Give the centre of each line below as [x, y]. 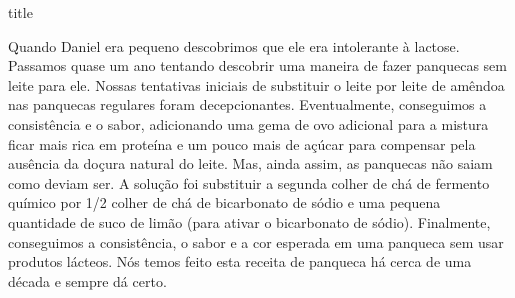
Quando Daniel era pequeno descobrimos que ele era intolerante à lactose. [234, 45]
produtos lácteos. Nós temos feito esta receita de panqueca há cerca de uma [240, 261]
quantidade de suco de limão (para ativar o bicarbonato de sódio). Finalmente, [249, 221]
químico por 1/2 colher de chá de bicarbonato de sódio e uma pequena [224, 202]
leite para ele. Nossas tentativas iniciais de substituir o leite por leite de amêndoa [256, 84]
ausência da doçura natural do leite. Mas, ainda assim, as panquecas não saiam [250, 163]
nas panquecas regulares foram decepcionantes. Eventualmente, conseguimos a [247, 104]
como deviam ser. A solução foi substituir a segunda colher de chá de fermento [249, 182]
